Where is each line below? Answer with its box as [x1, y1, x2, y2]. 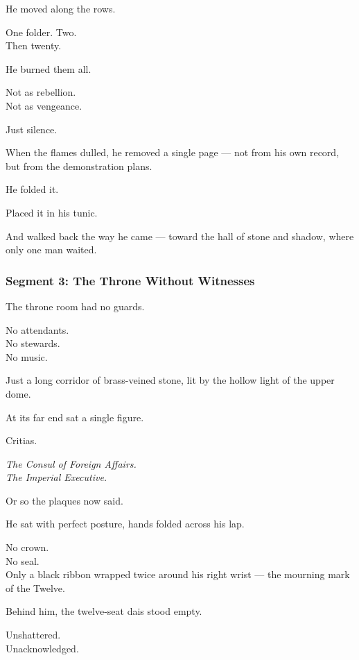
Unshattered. [6, 627, 61, 642]
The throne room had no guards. [6, 298, 145, 313]
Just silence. [6, 121, 58, 136]
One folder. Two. [6, 24, 77, 39]
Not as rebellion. [6, 85, 76, 99]
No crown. [6, 540, 49, 555]
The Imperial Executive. [6, 470, 107, 484]
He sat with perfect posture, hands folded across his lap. [6, 516, 245, 531]
